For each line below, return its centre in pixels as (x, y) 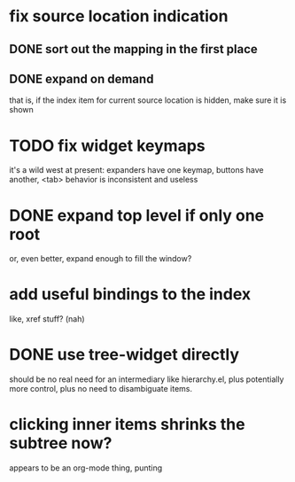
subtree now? (61, 443)
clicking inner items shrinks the (127, 425)
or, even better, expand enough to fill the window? (101, 259)
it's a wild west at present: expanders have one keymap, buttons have (136, 170)
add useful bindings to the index (130, 295)
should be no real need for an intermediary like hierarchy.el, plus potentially (147, 379)
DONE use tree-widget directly (124, 355)
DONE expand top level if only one (137, 215)
